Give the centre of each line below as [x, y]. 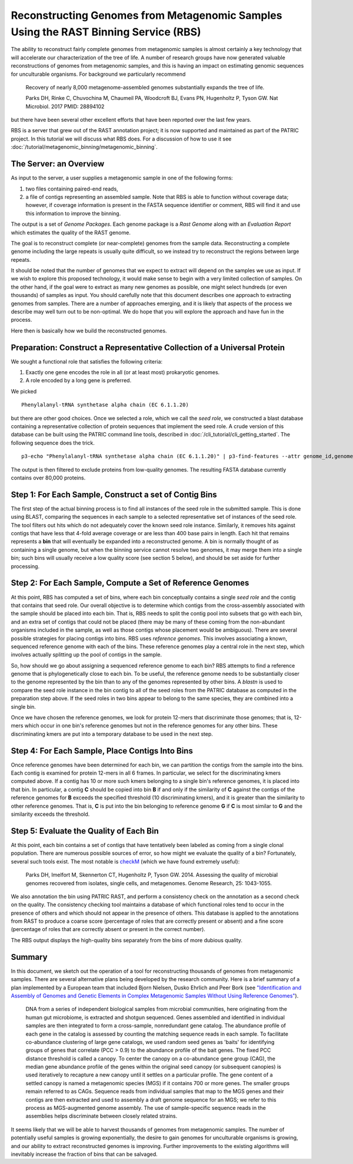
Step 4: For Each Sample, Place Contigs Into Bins [102, 751]
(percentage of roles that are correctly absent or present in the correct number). [108, 929]
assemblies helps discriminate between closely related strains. [101, 1116]
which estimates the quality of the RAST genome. [71, 232]
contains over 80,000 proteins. [48, 478]
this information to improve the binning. [73, 213]
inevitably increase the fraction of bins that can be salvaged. [84, 1154]
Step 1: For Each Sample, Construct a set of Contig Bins [114, 494]
